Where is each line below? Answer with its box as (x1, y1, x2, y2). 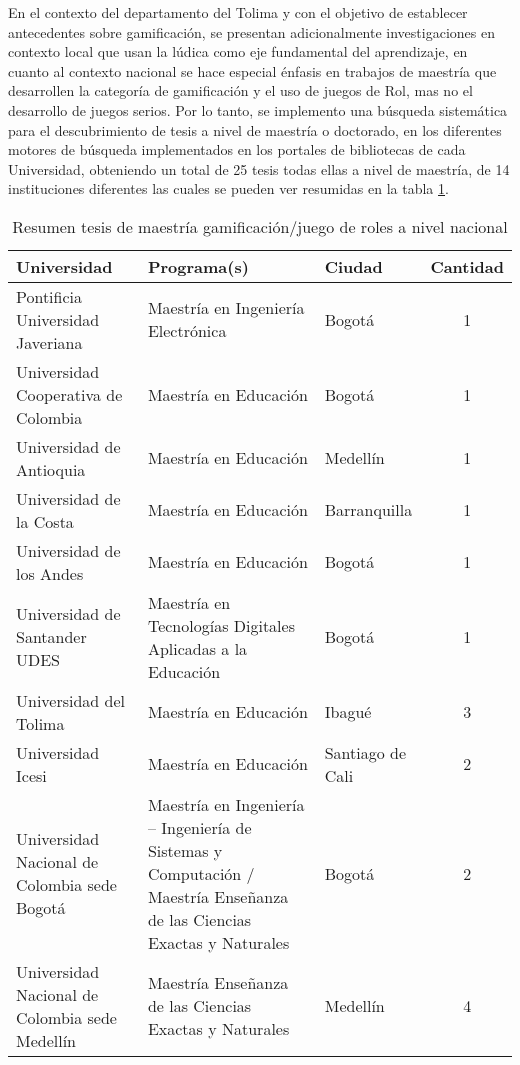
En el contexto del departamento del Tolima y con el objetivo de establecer (8, 2, 468, 22)
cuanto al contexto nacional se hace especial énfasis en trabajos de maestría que (8, 60, 497, 81)
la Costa (16, 509, 74, 533)
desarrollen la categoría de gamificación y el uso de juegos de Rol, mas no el (8, 80, 473, 101)
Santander (16, 625, 87, 649)
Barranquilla (324, 498, 413, 522)
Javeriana (16, 330, 83, 354)
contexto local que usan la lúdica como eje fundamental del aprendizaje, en (8, 41, 468, 62)
